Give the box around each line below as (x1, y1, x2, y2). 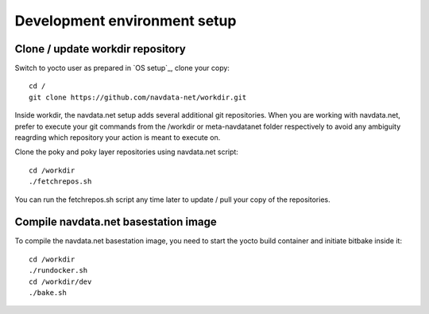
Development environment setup (14, 12, 237, 29)
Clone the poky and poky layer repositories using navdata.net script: (14, 147, 238, 157)
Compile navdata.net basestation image (14, 215, 218, 229)
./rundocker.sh (29, 266, 88, 275)
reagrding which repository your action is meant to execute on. (14, 133, 221, 142)
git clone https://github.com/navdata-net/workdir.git (29, 92, 247, 102)
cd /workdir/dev (29, 277, 92, 286)
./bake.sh (29, 289, 67, 297)
